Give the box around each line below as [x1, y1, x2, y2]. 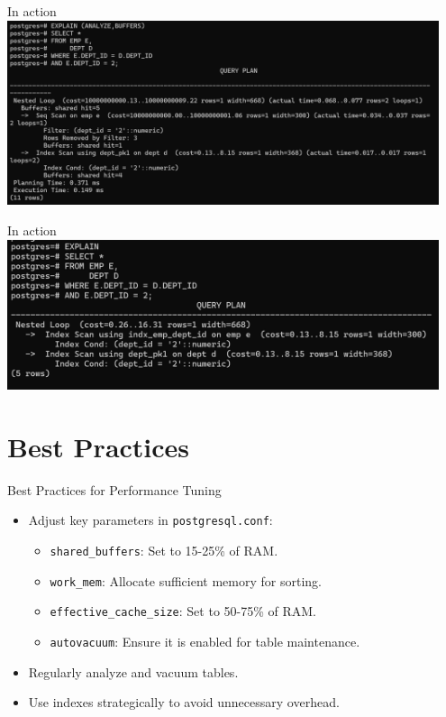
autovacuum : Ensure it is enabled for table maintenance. [50, 631, 360, 650]
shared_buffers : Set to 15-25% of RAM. [50, 541, 278, 559]
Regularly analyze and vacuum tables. [28, 662, 239, 681]
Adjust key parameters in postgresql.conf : [28, 510, 273, 529]
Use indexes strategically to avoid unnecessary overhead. [28, 693, 340, 712]
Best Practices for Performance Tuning [7, 480, 222, 499]
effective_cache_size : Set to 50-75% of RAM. [50, 602, 317, 620]
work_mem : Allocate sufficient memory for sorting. [50, 571, 322, 590]
